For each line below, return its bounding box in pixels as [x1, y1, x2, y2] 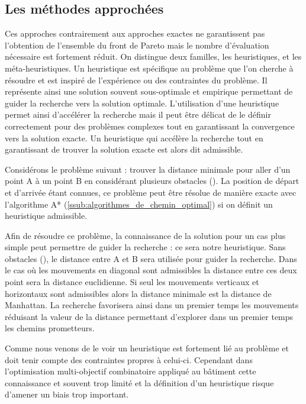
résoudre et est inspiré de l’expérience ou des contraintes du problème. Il [5, 73, 268, 86]
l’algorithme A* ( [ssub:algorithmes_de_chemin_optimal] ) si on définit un [5, 198, 273, 210]
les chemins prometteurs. [5, 322, 95, 334]
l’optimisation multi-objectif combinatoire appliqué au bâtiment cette [5, 365, 256, 377]
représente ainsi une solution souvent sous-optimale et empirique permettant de [5, 85, 293, 98]
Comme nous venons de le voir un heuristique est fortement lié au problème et [5, 342, 289, 354]
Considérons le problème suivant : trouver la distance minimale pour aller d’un [5, 163, 291, 175]
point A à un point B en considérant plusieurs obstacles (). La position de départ [5, 174, 299, 187]
